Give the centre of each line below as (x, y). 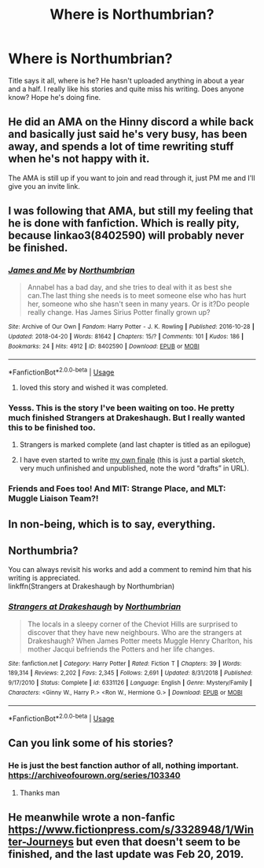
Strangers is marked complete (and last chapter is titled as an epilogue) (135, 445)
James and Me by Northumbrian (71, 271)
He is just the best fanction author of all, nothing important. (123, 766)
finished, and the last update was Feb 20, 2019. (126, 854)
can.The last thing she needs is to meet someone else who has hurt (137, 296)
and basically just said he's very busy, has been (128, 134)
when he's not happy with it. (79, 159)
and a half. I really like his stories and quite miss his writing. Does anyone (126, 89)
